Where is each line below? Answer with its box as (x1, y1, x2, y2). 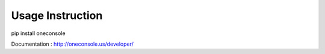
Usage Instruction (11, 9, 103, 22)
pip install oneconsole (11, 30, 66, 37)
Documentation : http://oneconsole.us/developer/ (11, 40, 134, 47)
